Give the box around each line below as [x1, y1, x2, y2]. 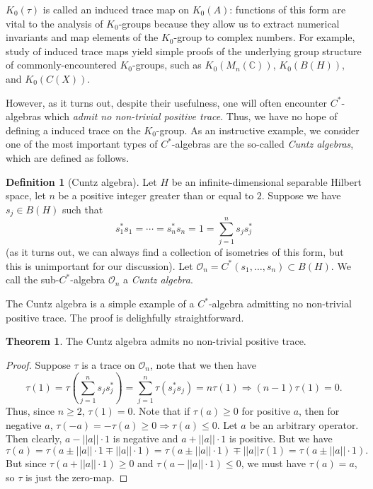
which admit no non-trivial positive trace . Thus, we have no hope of [44, 109, 338, 124]
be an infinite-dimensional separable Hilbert [171, 174, 362, 189]
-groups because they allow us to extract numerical [118, 16, 340, 30]
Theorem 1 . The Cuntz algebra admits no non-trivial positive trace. [6, 334, 306, 348]
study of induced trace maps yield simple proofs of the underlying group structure [6, 43, 362, 58]
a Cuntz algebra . [123, 272, 193, 287]
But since [6, 455, 47, 470]
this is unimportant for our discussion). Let [6, 258, 193, 273]
